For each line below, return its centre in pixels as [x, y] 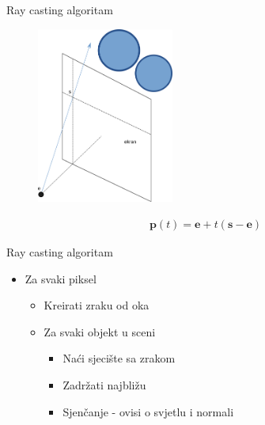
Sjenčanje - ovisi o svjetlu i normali [148, 411]
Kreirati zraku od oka [97, 305]
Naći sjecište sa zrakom [119, 358]
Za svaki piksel [61, 278]
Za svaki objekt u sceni [100, 331]
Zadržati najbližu [104, 384]
